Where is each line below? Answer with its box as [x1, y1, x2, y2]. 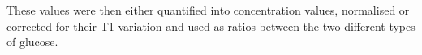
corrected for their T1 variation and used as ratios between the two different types [6, 17, 416, 34]
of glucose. [6, 33, 58, 50]
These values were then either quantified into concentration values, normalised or [6, 2, 410, 18]
